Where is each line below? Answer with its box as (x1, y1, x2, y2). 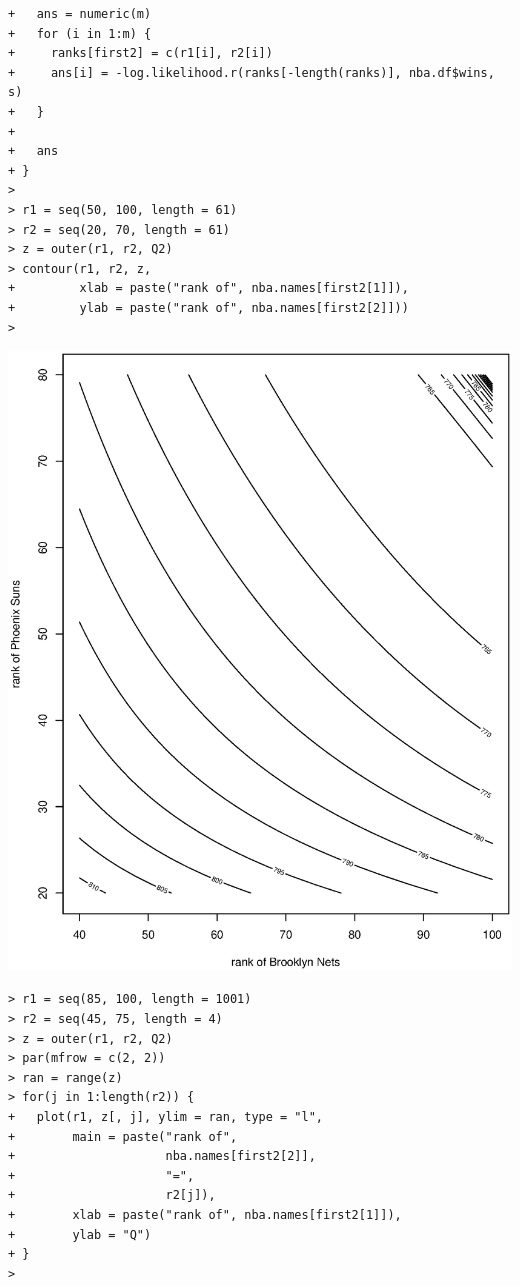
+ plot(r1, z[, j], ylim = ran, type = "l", (8, 1109, 323, 1124)
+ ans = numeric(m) (8, 7, 152, 21)
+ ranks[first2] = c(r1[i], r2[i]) (8, 46, 273, 61)
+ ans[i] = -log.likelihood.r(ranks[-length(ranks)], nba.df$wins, (8, 65, 495, 80)
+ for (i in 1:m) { (8, 26, 152, 41)
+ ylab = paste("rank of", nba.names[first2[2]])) (8, 300, 409, 315)
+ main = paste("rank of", (8, 1129, 238, 1144)
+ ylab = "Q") (8, 1227, 152, 1242)
